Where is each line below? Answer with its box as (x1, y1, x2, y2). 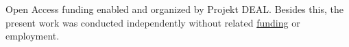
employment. (5, 29, 60, 43)
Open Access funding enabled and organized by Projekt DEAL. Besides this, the (5, 2, 344, 16)
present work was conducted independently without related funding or (5, 15, 300, 29)
